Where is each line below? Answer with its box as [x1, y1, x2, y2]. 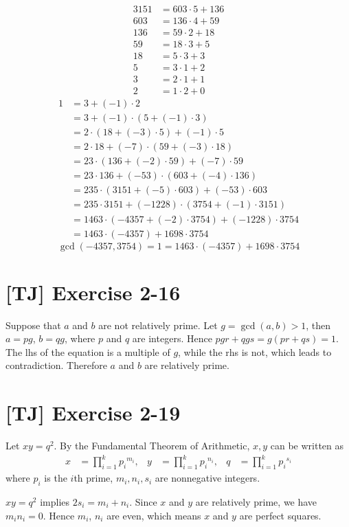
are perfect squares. [239, 508, 322, 522]
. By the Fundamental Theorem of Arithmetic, [54, 438, 250, 453]
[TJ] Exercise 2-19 [5, 399, 181, 427]
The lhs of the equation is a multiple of [5, 344, 170, 359]
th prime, [74, 471, 113, 485]
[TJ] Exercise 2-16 [5, 278, 181, 306]
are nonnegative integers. [155, 471, 260, 485]
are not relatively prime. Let [98, 317, 218, 332]
